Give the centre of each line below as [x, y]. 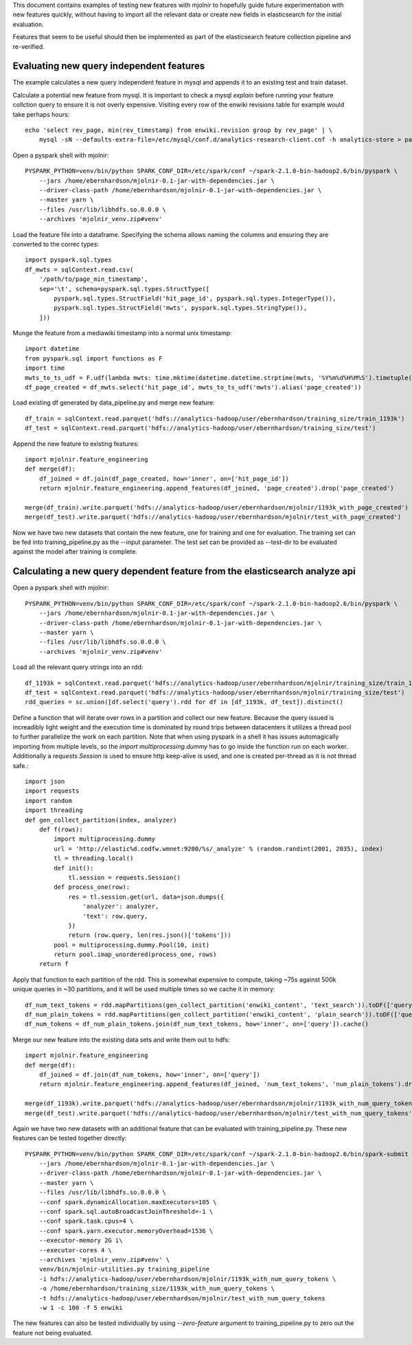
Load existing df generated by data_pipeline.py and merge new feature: [114, 403]
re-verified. [28, 46]
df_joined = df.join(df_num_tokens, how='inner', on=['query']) [149, 1074]
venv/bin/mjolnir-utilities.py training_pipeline [124, 1269]
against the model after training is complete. [75, 552]
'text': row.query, [115, 916]
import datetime [52, 349]
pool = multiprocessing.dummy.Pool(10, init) [131, 945]
